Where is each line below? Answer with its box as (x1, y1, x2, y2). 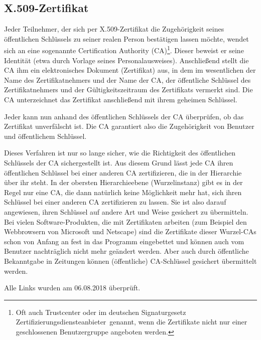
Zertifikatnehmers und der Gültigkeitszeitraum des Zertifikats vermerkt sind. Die (4, 84, 253, 95)
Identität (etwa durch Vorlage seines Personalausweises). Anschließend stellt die (4, 55, 249, 65)
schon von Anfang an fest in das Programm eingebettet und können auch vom (4, 236, 244, 246)
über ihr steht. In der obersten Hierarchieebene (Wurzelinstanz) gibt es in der (4, 177, 243, 188)
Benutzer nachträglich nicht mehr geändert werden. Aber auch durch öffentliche (4, 246, 249, 256)
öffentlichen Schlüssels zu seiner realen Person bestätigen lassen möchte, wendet (4, 33, 249, 44)
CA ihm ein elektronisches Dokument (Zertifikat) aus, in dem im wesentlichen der (4, 65, 256, 75)
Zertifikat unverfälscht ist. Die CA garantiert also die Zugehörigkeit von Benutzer (4, 121, 254, 131)
